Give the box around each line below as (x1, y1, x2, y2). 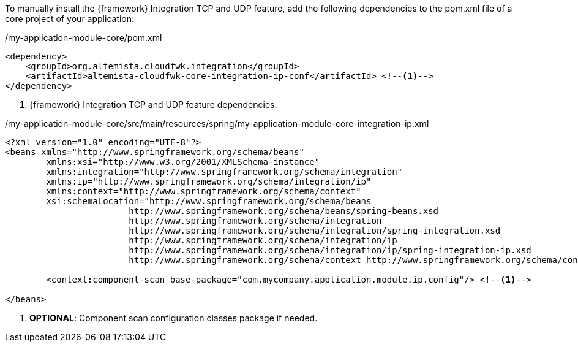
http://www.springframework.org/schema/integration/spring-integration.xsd (129, 226, 501, 235)
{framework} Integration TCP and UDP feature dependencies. (29, 99, 277, 110)
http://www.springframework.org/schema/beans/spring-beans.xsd (129, 206, 439, 216)
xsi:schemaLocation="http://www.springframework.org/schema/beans (46, 196, 372, 206)
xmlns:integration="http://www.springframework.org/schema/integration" (46, 167, 403, 177)
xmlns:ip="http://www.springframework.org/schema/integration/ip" (46, 177, 372, 186)
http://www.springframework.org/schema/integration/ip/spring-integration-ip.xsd (129, 245, 531, 255)
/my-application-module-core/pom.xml (5, 32, 162, 43)
